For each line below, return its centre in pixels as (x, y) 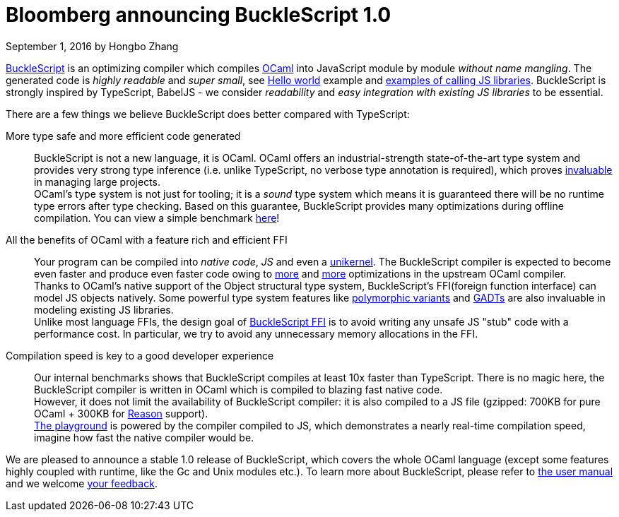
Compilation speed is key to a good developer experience (140, 355)
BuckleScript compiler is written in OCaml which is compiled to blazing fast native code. (238, 389)
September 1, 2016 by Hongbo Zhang (92, 46)
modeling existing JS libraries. (104, 309)
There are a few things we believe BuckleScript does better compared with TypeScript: (208, 114)
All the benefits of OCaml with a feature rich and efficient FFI (147, 239)
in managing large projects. (98, 182)
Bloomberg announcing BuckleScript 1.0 (199, 15)
